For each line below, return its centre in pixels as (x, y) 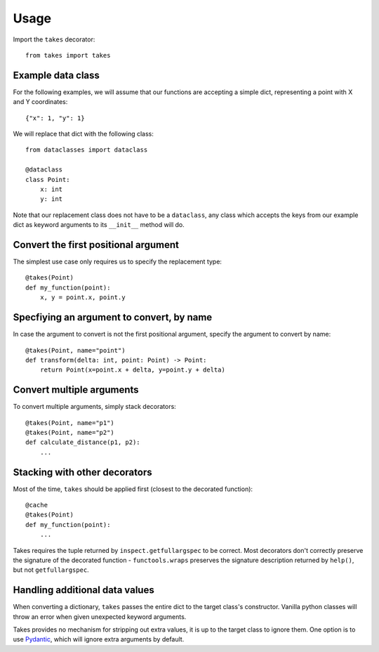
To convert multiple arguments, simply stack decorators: (95, 407)
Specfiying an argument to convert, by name (113, 317)
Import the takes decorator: (54, 39)
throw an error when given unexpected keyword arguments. (100, 617)
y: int (51, 199)
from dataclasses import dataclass (87, 150)
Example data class (56, 75)
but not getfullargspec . (51, 570)
